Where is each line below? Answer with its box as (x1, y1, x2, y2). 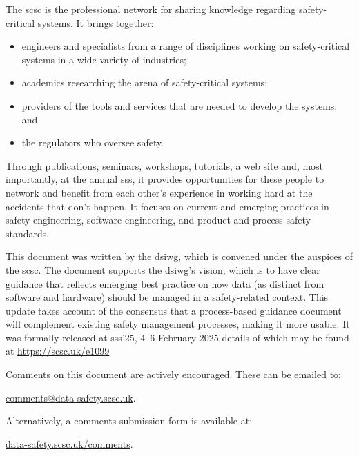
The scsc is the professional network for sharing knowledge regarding (6, 2, 296, 16)
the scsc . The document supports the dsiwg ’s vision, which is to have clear (6, 262, 320, 277)
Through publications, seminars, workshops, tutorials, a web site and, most (6, 158, 324, 172)
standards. (6, 226, 50, 240)
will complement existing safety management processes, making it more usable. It (6, 317, 350, 331)
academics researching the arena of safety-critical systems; (21, 75, 268, 90)
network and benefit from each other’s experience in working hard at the (6, 185, 313, 199)
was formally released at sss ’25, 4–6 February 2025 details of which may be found (6, 330, 349, 344)
